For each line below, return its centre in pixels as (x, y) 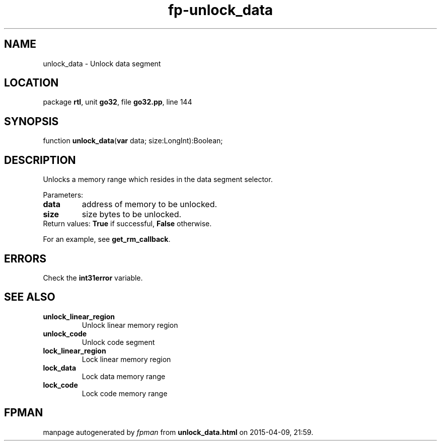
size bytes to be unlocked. (132, 214)
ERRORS (25, 258)
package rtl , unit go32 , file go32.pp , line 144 (118, 102)
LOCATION (31, 83)
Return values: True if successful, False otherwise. (127, 224)
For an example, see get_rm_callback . (107, 239)
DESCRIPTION (40, 160)
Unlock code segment (118, 342)
